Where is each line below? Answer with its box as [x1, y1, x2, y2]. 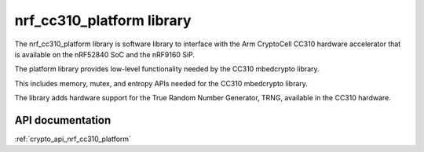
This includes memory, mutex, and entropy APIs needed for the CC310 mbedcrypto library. [14, 78, 308, 88]
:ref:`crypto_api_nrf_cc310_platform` [14, 134, 131, 144]
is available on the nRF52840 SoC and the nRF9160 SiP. [14, 49, 196, 59]
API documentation [14, 114, 111, 127]
